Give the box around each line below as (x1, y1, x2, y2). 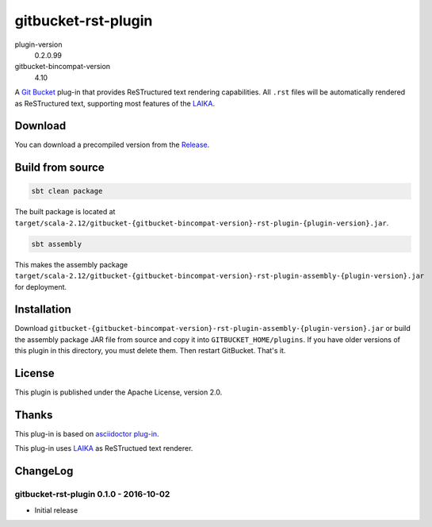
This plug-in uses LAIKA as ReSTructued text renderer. (14, 444, 193, 453)
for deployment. (14, 282, 67, 291)
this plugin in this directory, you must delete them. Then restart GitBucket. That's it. (14, 346, 286, 356)
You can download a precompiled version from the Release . (14, 140, 210, 150)
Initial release (34, 505, 78, 515)
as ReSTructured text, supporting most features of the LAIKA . (14, 98, 216, 108)
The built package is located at (14, 207, 116, 217)
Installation (14, 302, 71, 317)
